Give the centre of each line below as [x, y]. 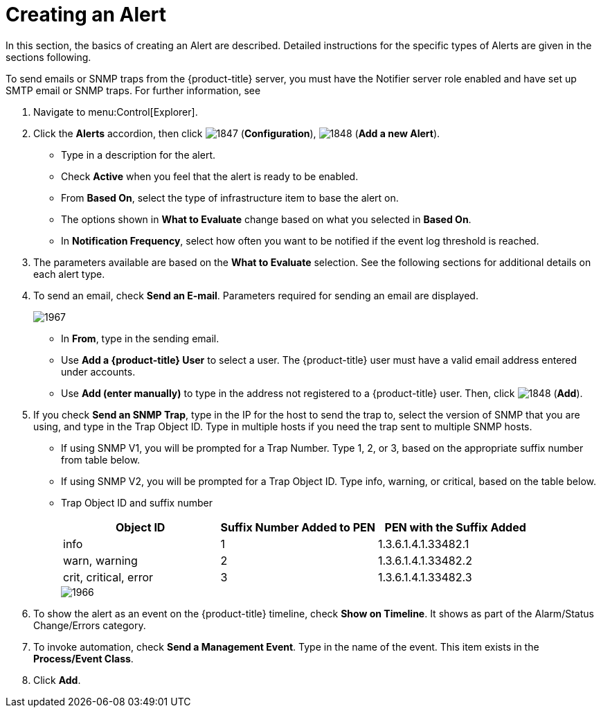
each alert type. [69, 274]
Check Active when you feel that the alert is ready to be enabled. [210, 176]
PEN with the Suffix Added [455, 527]
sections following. [48, 57]
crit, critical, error [108, 577]
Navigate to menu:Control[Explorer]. [116, 112]
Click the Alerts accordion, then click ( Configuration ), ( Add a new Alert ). [237, 133]
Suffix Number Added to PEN [298, 527]
